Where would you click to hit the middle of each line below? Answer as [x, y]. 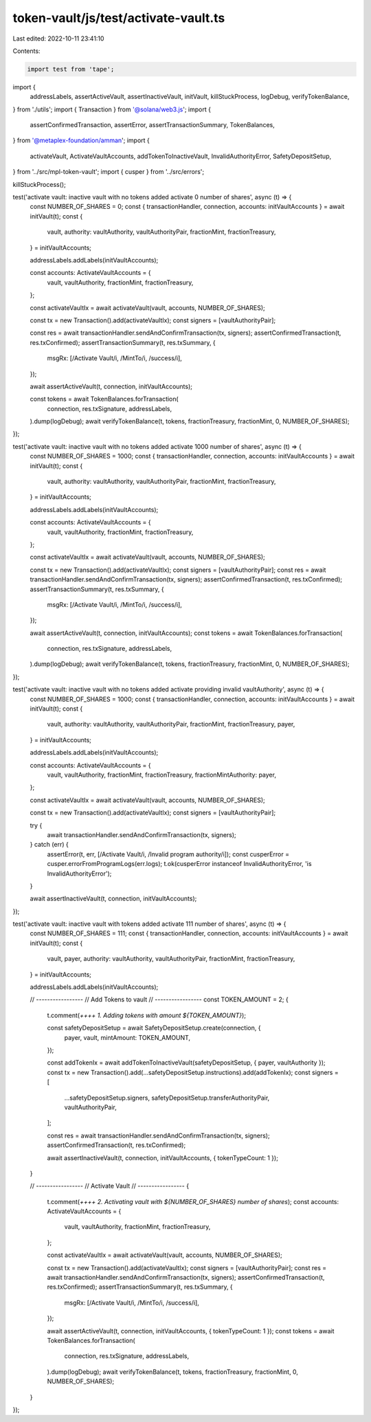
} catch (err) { [49, 845]
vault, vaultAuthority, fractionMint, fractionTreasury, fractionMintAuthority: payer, [161, 775]
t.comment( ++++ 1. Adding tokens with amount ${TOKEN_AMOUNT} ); [147, 1015]
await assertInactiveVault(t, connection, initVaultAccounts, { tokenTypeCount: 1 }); [162, 1157]
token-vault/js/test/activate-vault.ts [119, 18]
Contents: [26, 51]
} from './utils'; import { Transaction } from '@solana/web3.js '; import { [112, 109]
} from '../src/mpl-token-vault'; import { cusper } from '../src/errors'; [109, 172]
